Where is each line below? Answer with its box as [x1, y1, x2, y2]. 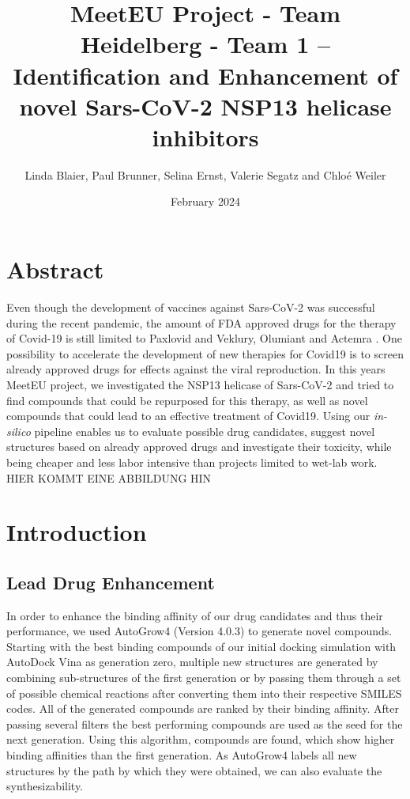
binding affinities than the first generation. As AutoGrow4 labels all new [6, 747, 357, 763]
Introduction [6, 516, 147, 548]
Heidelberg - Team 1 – [80, 28, 331, 60]
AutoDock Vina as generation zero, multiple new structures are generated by [6, 653, 378, 670]
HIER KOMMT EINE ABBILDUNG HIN [6, 469, 212, 486]
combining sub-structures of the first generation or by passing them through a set [6, 669, 401, 686]
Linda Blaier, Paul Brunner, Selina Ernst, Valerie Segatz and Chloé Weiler [24, 166, 386, 183]
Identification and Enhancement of [13, 59, 398, 91]
